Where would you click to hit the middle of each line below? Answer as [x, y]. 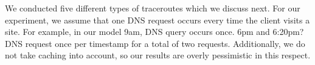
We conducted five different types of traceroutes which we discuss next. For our [153, 8]
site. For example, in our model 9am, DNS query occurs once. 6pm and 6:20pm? [154, 32]
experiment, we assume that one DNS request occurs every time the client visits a [157, 20]
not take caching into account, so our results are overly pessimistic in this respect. [158, 55]
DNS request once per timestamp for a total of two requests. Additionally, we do [155, 43]
